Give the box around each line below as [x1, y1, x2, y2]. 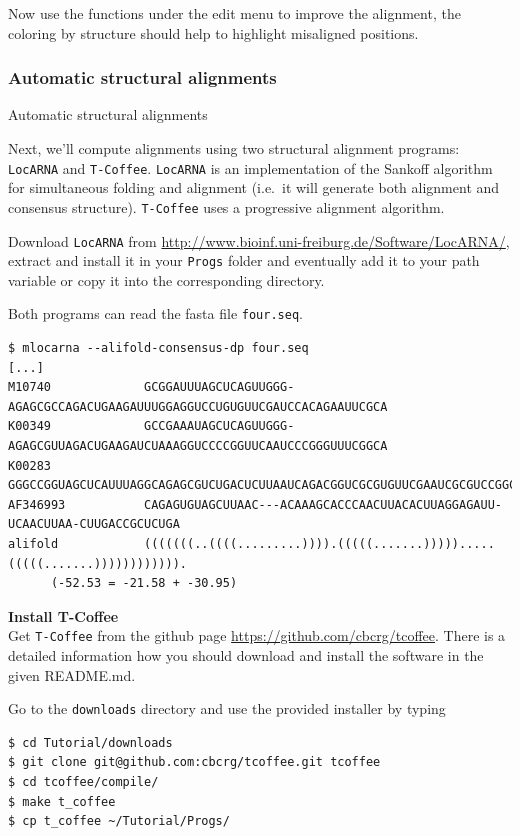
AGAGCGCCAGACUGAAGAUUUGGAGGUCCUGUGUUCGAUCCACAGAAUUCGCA [8, 399, 388, 414]
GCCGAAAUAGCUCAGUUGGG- [144, 419, 295, 434]
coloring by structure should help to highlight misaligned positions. [8, 22, 419, 43]
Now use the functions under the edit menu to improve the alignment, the [8, 3, 461, 23]
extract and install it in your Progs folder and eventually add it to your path [8, 250, 480, 271]
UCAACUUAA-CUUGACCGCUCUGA [8, 517, 180, 532]
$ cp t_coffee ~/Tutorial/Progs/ [8, 814, 230, 829]
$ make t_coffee [8, 794, 116, 809]
